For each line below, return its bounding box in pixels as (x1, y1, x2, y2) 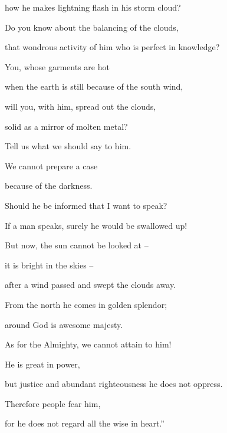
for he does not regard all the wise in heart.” (5, 417, 165, 429)
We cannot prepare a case (5, 159, 98, 172)
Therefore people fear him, (5, 397, 101, 409)
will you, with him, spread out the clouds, (5, 100, 156, 112)
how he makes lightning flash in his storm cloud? (5, 1, 181, 13)
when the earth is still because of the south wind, (5, 80, 183, 93)
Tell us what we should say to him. (5, 140, 131, 152)
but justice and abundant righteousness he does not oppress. (5, 378, 223, 390)
